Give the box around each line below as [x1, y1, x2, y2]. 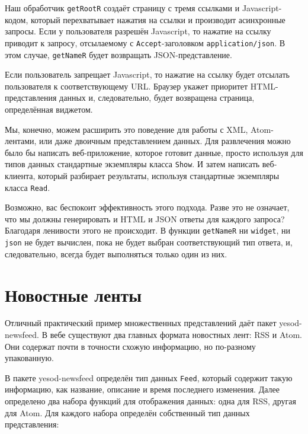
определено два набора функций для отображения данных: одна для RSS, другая [5, 395, 296, 407]
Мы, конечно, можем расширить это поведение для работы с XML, [5, 123, 248, 135]
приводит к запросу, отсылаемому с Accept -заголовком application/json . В [5, 36, 285, 49]
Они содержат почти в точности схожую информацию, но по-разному [5, 340, 256, 352]
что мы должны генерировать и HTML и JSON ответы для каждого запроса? [5, 212, 285, 225]
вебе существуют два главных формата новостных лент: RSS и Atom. [50, 328, 302, 341]
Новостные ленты [5, 282, 142, 307]
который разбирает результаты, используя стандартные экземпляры [38, 169, 280, 181]
